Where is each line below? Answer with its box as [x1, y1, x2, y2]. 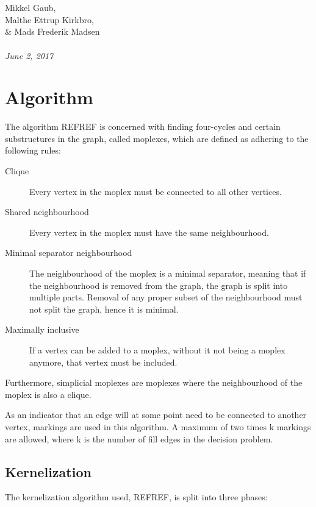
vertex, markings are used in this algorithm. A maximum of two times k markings [5, 420, 311, 433]
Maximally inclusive [5, 323, 79, 336]
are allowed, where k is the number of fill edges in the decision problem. [5, 432, 273, 445]
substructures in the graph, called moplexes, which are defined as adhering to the [5, 132, 309, 144]
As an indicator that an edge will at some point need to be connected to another [5, 408, 307, 421]
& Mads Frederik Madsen [5, 25, 100, 38]
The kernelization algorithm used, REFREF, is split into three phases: [5, 491, 268, 503]
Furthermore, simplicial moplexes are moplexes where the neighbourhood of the [5, 376, 303, 389]
